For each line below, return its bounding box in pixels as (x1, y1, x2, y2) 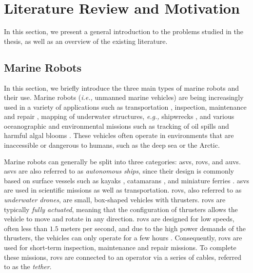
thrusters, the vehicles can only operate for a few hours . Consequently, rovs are (4, 233, 242, 243)
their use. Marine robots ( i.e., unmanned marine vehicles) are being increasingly (4, 92, 244, 102)
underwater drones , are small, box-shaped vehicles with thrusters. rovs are (4, 195, 226, 205)
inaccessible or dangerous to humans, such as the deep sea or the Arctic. (4, 140, 220, 150)
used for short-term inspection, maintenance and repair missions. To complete (4, 242, 236, 253)
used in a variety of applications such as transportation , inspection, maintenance (4, 101, 247, 112)
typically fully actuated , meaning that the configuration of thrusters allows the (4, 204, 238, 214)
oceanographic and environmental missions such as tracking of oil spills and (4, 120, 229, 131)
